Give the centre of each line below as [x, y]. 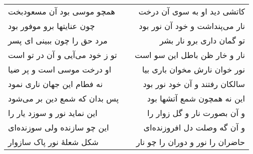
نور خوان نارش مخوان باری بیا [193, 69]
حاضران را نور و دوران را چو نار [190, 142]
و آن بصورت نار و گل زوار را [196, 113]
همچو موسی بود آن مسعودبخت [62, 11]
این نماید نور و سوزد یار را [53, 113]
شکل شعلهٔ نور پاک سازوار [53, 142]
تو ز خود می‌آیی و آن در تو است [63, 55]
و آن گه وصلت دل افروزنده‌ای [194, 127]
